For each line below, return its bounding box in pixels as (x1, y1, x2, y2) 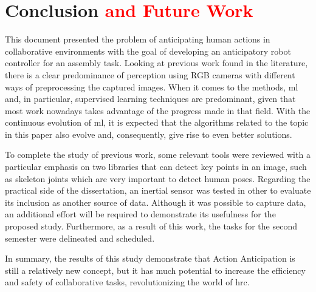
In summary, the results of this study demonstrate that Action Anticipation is (5, 252, 295, 265)
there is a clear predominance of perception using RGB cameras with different (5, 68, 295, 81)
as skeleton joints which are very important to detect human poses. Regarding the (5, 172, 311, 185)
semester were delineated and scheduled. (5, 231, 155, 244)
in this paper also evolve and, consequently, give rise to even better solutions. (5, 127, 292, 140)
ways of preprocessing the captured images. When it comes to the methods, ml (5, 80, 298, 93)
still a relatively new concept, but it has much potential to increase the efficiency (5, 263, 306, 276)
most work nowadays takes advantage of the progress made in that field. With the (5, 104, 311, 117)
